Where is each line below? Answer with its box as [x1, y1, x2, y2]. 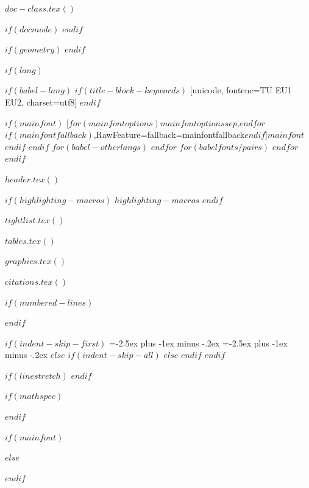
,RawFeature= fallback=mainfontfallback [93, 128, 245, 141]
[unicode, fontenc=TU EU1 [190, 84, 292, 96]
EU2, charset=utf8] [5, 95, 77, 108]
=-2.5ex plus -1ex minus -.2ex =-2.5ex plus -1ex [109, 336, 288, 349]
